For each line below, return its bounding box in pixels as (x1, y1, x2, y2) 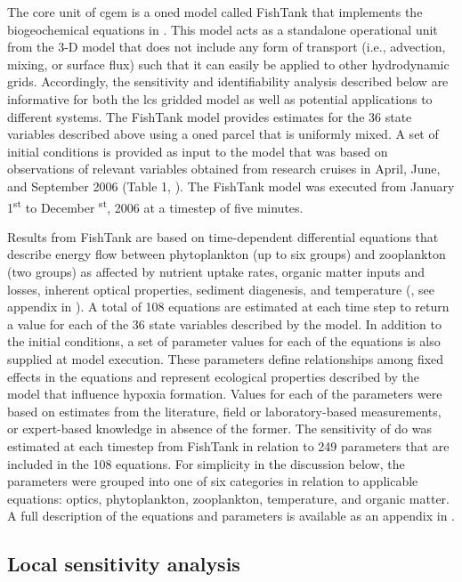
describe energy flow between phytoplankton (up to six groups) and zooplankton (7, 245, 446, 263)
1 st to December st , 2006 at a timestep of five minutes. (7, 195, 304, 216)
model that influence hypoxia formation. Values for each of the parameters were (7, 384, 442, 403)
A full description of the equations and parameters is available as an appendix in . (7, 506, 455, 525)
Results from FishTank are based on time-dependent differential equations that (7, 227, 439, 246)
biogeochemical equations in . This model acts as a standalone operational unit (7, 20, 438, 38)
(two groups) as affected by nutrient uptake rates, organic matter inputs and (7, 262, 426, 280)
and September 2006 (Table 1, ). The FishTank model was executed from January (7, 176, 455, 195)
